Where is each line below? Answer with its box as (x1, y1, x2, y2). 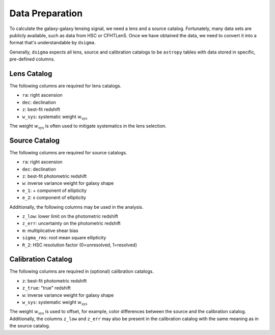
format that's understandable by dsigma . (9, 40, 96, 46)
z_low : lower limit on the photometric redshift (22, 213, 118, 219)
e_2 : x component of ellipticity (22, 194, 87, 201)
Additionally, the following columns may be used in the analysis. (9, 204, 144, 210)
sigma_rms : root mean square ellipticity (22, 235, 106, 241)
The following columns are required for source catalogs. (9, 149, 127, 155)
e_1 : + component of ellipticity (22, 187, 87, 193)
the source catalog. (9, 323, 50, 329)
